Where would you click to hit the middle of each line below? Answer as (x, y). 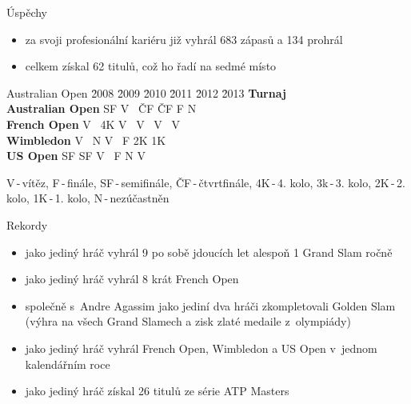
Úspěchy (27, 12)
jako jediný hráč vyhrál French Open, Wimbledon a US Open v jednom (201, 348)
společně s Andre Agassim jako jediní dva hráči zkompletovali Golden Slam (210, 305)
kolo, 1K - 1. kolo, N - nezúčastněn (88, 198)
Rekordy (27, 224)
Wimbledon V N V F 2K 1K (86, 140)
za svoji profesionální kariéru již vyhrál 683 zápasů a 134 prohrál (184, 39)
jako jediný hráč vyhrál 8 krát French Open (132, 279)
